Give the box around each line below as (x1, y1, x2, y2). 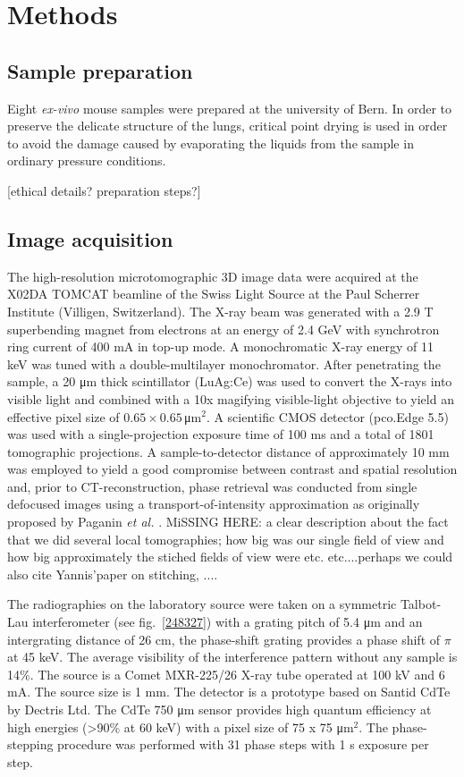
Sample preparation (7, 56, 193, 84)
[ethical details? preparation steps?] (7, 181, 201, 199)
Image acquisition (7, 224, 173, 252)
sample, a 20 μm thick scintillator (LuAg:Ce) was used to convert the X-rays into (7, 372, 452, 391)
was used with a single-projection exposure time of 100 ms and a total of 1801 (7, 425, 434, 443)
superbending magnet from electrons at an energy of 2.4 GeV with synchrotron (7, 319, 440, 338)
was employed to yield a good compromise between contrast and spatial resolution (7, 460, 458, 478)
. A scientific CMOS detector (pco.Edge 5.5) (206, 407, 449, 426)
